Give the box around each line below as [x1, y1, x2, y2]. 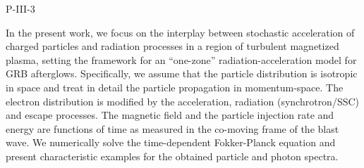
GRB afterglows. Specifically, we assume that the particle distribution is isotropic [6, 66, 358, 81]
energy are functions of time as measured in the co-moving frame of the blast [6, 121, 339, 136]
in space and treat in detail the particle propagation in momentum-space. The [6, 79, 344, 94]
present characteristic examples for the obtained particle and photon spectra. [6, 148, 339, 163]
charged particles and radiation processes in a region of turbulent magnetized [6, 39, 339, 53]
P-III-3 [6, 1, 35, 15]
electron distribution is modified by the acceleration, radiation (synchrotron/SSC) [6, 93, 360, 108]
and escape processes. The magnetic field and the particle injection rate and [6, 108, 334, 122]
